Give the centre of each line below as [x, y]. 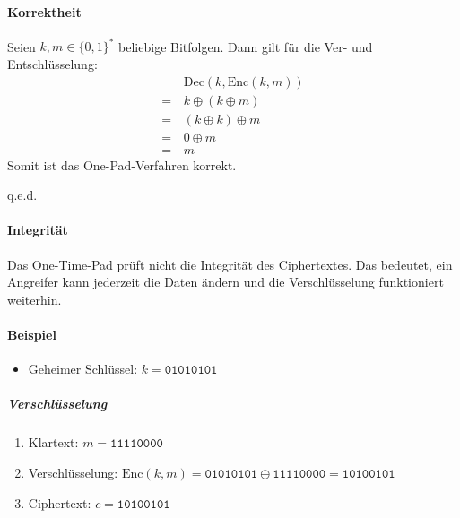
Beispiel [32, 334]
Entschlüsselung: [52, 63]
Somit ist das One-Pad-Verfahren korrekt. [122, 164]
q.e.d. [22, 195]
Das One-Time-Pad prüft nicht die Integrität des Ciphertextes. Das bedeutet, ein [230, 264]
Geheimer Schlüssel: [83, 369]
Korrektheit [44, 11]
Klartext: [53, 442]
